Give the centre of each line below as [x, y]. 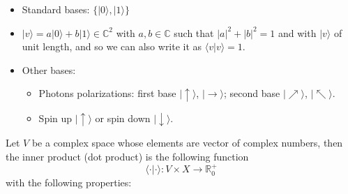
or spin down [123, 118]
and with [297, 32]
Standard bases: [56, 9]
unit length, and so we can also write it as [112, 46]
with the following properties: [69, 182]
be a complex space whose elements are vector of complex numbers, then [187, 143]
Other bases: [49, 69]
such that [194, 32]
